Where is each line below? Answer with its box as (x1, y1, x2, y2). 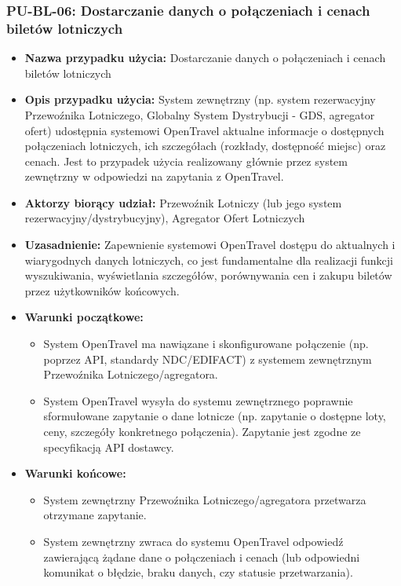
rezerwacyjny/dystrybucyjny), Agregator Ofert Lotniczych (24, 210, 305, 226)
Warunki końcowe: (24, 465, 126, 482)
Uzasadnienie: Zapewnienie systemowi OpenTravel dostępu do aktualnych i (24, 236, 396, 253)
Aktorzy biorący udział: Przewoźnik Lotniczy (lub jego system (24, 194, 342, 211)
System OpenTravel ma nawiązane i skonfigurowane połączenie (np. (43, 335, 369, 352)
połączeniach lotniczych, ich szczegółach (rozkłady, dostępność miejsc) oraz (24, 137, 386, 154)
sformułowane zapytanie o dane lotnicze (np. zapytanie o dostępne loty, (43, 408, 386, 424)
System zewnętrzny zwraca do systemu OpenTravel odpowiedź (43, 533, 344, 549)
